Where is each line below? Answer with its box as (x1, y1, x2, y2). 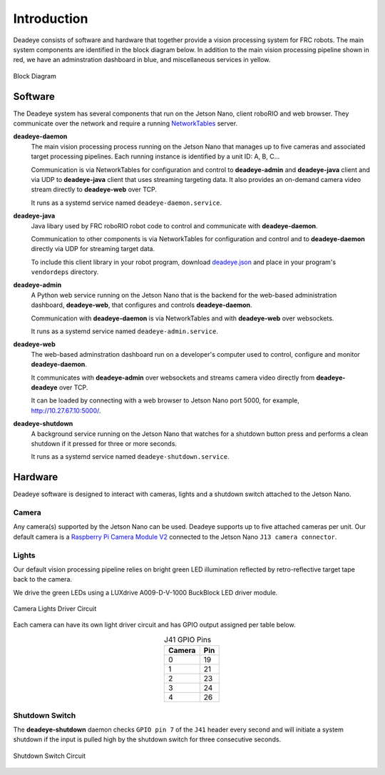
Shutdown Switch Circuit (13, 751, 86, 760)
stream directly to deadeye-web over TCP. (31, 186, 157, 194)
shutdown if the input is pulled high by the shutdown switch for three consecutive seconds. (13, 735, 282, 744)
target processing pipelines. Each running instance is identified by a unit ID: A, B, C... (31, 152, 280, 161)
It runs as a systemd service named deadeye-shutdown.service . (31, 452, 230, 461)
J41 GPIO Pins (164, 635, 212, 645)
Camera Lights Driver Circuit (13, 604, 97, 613)
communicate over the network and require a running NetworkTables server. (13, 119, 238, 128)
